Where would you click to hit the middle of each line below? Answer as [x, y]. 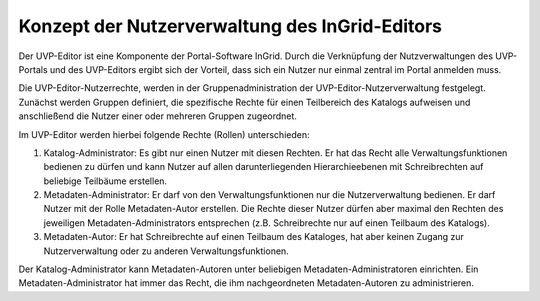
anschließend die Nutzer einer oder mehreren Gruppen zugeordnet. [157, 116]
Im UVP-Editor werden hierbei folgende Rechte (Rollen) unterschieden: [164, 134]
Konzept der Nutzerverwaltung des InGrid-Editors [230, 26]
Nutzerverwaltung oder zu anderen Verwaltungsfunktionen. [166, 251]
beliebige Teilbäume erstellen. [105, 181]
